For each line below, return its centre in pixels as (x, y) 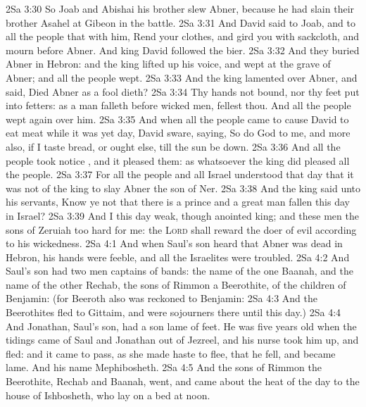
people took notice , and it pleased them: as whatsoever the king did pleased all (178, 160)
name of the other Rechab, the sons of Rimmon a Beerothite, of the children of (176, 284)
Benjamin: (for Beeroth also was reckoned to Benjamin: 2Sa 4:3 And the (162, 298)
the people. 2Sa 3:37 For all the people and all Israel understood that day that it (180, 174)
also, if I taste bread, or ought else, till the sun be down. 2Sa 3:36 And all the (173, 146)
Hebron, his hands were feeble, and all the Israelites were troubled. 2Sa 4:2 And (178, 257)
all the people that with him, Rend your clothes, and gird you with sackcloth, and (183, 36)
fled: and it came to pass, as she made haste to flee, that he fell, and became (171, 353)
